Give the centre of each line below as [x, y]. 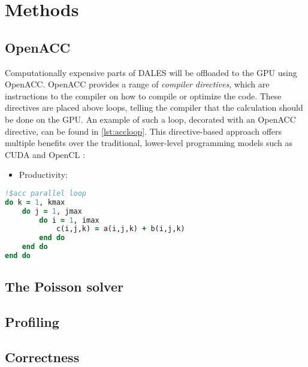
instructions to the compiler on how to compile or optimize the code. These [143, 95]
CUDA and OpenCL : [45, 154]
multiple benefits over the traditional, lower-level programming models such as [149, 143]
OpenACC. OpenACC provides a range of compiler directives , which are [137, 84]
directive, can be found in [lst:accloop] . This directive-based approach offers [144, 131]
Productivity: [43, 175]
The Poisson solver [64, 286]
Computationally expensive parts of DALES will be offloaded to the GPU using [151, 72]
